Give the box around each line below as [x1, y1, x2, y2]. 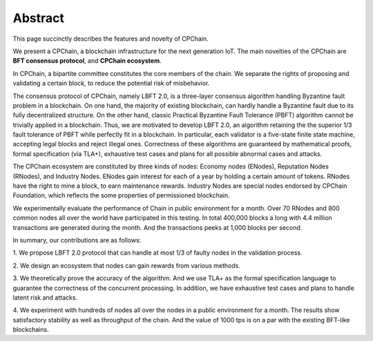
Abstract [12, 10, 65, 26]
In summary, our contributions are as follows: [12, 235, 142, 244]
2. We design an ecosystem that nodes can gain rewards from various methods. [12, 261, 241, 269]
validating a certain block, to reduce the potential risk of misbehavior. [12, 79, 210, 88]
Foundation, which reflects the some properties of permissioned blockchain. [12, 191, 230, 199]
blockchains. [12, 325, 49, 334]
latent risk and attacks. [12, 293, 78, 302]
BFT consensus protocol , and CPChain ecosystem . [12, 57, 162, 65]
